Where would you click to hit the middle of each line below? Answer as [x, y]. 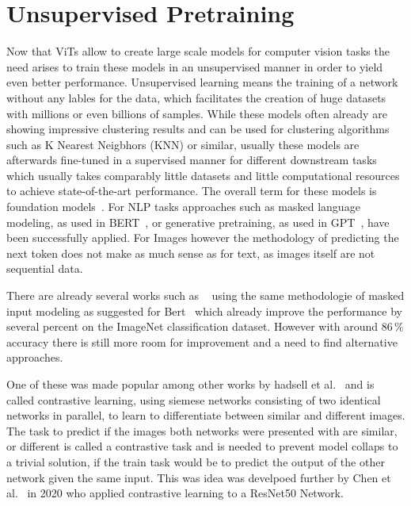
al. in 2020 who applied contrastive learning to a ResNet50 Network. [175, 493]
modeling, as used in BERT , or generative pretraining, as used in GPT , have [198, 222]
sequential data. [45, 268]
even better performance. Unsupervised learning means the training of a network [202, 82]
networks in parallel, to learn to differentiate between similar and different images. [206, 415]
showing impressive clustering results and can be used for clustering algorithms [198, 129]
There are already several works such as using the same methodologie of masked [205, 295]
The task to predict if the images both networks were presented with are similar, [202, 430]
